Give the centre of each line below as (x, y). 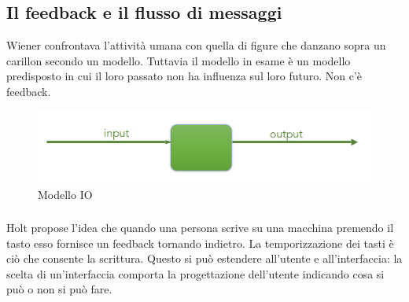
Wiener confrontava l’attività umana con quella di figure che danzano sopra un (196, 45)
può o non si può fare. (59, 289)
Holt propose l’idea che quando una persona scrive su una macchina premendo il (200, 228)
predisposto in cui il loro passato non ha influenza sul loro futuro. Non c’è (184, 76)
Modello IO (65, 194)
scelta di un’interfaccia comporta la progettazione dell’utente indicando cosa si (195, 273)
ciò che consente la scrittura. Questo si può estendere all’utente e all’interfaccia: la (204, 258)
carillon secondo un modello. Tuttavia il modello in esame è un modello (179, 60)
